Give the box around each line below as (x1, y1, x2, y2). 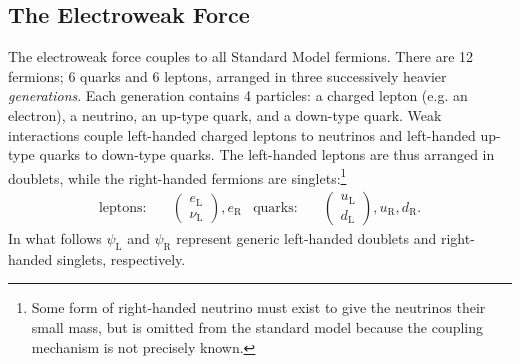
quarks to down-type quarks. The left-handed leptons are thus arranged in (39, 144, 495, 165)
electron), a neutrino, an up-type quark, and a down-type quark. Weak (8, 104, 442, 125)
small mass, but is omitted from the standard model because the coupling (31, 317, 484, 338)
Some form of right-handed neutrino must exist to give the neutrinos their (31, 297, 486, 318)
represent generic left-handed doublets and (176, 228, 437, 249)
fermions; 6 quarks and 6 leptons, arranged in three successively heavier (8, 65, 447, 86)
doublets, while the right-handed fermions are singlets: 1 (8, 164, 347, 188)
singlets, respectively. (57, 248, 186, 269)
